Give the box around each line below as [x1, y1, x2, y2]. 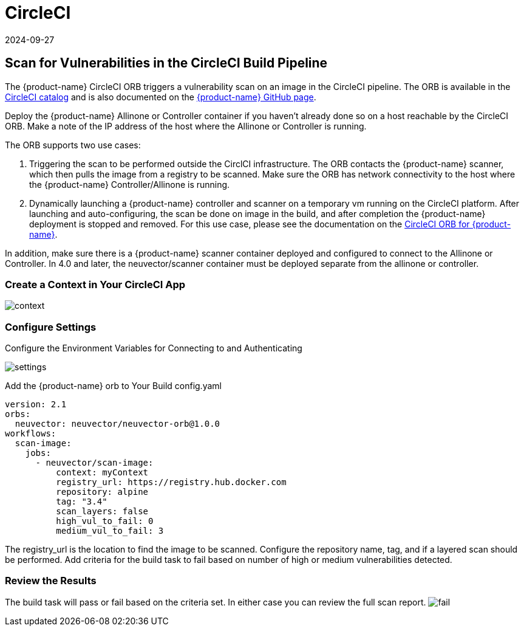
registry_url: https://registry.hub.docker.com [56, 477, 287, 488]
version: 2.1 [5, 399, 67, 410]
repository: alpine [56, 487, 149, 497]
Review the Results [5, 574, 97, 587]
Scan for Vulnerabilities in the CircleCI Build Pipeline [5, 55, 328, 71]
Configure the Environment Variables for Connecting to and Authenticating [5, 343, 302, 354]
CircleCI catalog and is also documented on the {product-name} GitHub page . [5, 91, 316, 102]
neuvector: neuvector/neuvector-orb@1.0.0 [15, 419, 220, 429]
